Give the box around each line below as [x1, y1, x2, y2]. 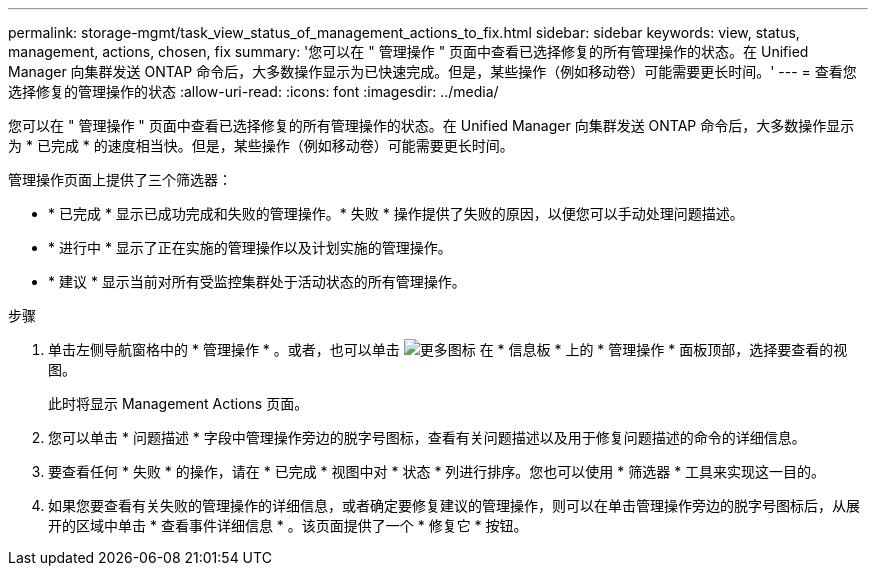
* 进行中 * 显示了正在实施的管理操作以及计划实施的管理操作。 [48, 239, 452, 256]
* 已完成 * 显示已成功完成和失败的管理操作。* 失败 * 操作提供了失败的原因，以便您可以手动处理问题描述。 [48, 205, 744, 222]
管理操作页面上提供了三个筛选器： [8, 171, 232, 188]
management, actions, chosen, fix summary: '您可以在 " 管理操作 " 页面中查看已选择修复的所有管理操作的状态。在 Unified [8, 43, 809, 60]
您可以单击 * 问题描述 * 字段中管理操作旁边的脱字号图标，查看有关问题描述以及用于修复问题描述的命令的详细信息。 [48, 429, 806, 446]
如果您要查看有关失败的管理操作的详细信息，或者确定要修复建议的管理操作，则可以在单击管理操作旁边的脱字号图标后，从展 [48, 497, 860, 514]
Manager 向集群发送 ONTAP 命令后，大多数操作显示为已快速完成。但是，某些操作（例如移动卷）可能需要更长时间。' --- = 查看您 [8, 63, 857, 80]
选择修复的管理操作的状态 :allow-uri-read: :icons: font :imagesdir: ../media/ [8, 83, 499, 100]
